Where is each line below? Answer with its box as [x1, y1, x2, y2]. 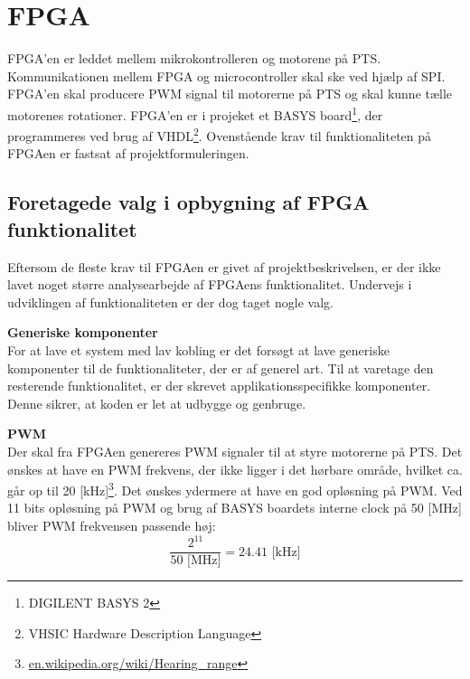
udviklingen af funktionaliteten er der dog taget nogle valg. [7, 292, 334, 311]
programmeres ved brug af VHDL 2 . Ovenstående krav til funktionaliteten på [7, 124, 432, 145]
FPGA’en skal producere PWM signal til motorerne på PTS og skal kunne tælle [7, 84, 453, 103]
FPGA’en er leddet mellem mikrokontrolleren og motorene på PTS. [7, 49, 381, 68]
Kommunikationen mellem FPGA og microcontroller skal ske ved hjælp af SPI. [7, 66, 446, 85]
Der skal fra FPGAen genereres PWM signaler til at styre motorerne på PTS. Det [7, 441, 463, 460]
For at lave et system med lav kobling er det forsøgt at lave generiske [7, 340, 390, 359]
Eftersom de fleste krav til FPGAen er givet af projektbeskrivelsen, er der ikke [7, 257, 441, 276]
